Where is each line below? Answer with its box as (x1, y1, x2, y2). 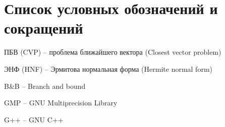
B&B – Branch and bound (4, 80, 86, 91)
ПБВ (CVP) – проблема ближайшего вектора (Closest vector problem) (4, 47, 221, 57)
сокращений (4, 18, 83, 38)
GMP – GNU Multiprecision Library (4, 97, 118, 108)
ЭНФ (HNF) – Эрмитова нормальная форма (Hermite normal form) (4, 63, 213, 74)
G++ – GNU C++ (4, 114, 64, 124)
